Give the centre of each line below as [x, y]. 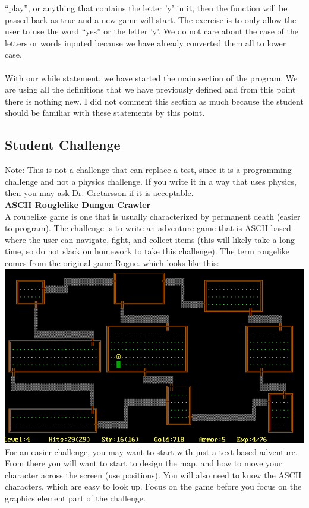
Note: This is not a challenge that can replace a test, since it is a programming [148, 170]
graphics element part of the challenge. [75, 498]
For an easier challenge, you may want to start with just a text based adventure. [151, 451]
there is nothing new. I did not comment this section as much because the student [154, 101]
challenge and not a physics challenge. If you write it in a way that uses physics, [151, 181]
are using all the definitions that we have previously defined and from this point [150, 89]
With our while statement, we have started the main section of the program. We [151, 78]
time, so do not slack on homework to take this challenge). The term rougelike [147, 251]
